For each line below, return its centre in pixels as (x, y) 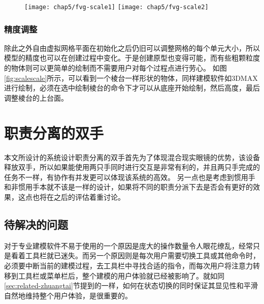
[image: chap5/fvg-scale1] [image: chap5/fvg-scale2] (117, 7)
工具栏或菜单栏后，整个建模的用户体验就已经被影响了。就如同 (121, 275)
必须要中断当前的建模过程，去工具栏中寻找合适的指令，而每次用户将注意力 (128, 265)
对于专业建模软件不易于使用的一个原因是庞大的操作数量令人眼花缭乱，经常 (128, 245)
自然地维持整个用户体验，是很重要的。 (68, 295)
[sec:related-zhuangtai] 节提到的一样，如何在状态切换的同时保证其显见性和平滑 (131, 285)
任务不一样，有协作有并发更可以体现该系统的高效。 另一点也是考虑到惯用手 (130, 177)
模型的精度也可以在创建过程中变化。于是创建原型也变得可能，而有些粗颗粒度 (132, 58)
